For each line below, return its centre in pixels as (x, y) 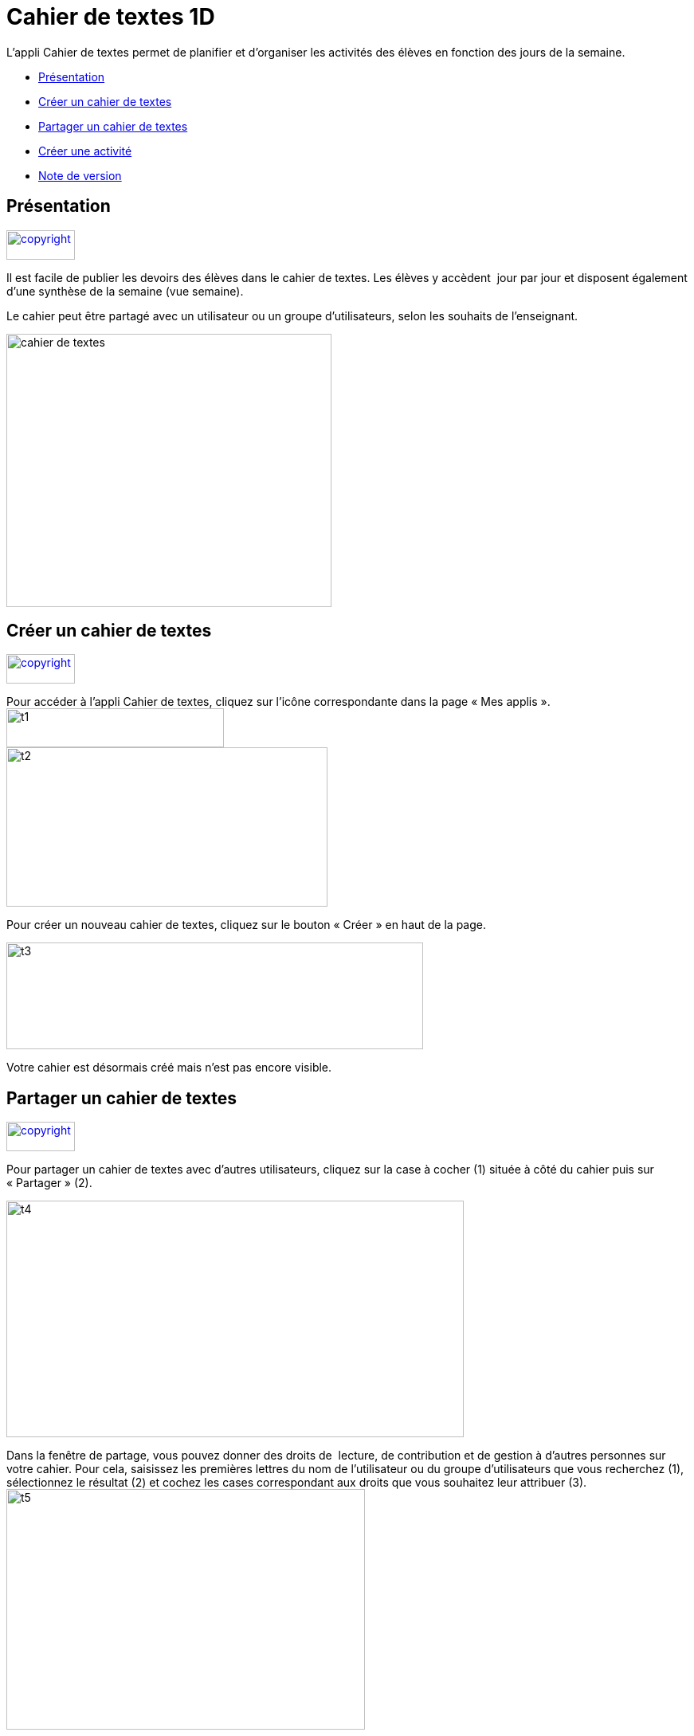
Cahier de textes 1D (111, 17)
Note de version (80, 175)
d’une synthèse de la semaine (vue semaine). (125, 291)
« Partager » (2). (49, 1183)
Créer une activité (85, 151)
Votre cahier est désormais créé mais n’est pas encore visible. (169, 1068)
